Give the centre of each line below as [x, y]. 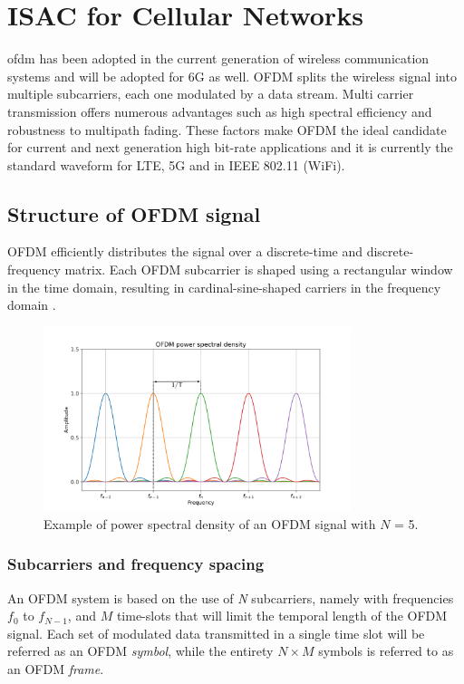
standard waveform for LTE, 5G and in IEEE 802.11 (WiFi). [176, 164]
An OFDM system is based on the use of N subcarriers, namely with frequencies [231, 597]
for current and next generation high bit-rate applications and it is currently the [230, 147]
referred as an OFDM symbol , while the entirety [140, 651]
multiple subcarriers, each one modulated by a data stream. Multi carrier [211, 94]
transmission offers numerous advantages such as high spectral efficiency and [220, 111]
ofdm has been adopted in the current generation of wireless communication [218, 58]
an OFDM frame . [56, 669]
